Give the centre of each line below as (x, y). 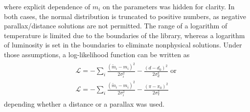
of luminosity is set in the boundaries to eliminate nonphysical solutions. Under (123, 45)
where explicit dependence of (47, 6)
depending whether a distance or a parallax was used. (84, 104)
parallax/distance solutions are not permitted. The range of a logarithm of (116, 26)
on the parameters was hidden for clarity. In (169, 6)
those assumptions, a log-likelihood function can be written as (97, 54)
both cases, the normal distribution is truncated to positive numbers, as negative (125, 16)
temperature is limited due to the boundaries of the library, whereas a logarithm (125, 35)
